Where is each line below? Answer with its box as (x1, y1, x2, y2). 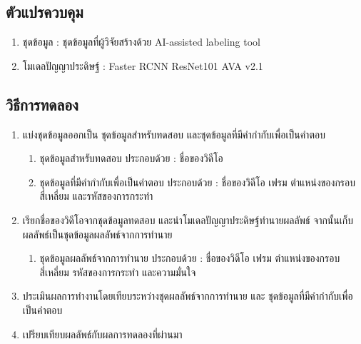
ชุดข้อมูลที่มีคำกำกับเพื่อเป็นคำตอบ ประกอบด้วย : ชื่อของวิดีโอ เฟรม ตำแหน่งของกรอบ (39, 174, 355, 189)
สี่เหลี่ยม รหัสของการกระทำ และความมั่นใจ (39, 264, 196, 279)
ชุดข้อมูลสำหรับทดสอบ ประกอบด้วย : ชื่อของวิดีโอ (39, 151, 223, 166)
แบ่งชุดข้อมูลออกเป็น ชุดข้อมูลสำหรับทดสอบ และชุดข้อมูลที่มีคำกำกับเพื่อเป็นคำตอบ (22, 126, 325, 141)
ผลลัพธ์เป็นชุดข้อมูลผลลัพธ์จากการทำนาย (22, 226, 173, 241)
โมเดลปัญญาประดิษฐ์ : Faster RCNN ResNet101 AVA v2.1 (22, 58, 263, 73)
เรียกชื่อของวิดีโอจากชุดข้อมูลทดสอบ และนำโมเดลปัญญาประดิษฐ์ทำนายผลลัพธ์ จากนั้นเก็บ (22, 212, 353, 227)
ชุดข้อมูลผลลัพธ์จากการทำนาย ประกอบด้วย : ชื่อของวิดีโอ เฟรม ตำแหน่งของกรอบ (39, 251, 340, 265)
